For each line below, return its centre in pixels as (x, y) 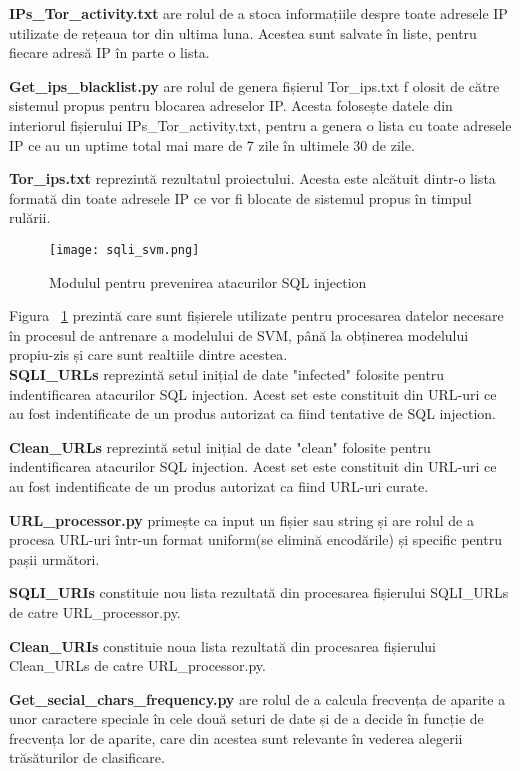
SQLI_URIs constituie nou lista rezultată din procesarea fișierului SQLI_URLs (259, 592)
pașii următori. (54, 558)
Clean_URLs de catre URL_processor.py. (137, 665)
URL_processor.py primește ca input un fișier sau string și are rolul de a (241, 519)
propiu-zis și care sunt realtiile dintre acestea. (148, 354)
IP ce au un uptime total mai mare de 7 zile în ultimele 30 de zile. (212, 144)
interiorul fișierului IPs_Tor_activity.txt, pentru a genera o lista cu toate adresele (260, 124)
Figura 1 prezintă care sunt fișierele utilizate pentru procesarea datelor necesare (256, 315)
